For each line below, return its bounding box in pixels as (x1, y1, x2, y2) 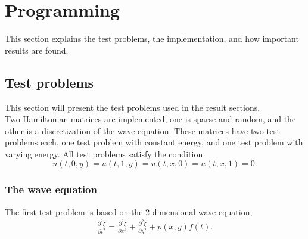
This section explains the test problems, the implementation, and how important (5, 32, 299, 45)
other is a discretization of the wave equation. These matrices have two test (5, 124, 281, 136)
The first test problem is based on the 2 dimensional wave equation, (5, 205, 253, 218)
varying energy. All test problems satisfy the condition (5, 147, 203, 160)
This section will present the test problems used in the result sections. (5, 101, 260, 113)
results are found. (5, 44, 69, 56)
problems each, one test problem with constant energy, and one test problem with (5, 136, 303, 148)
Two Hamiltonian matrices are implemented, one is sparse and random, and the (5, 113, 296, 125)
